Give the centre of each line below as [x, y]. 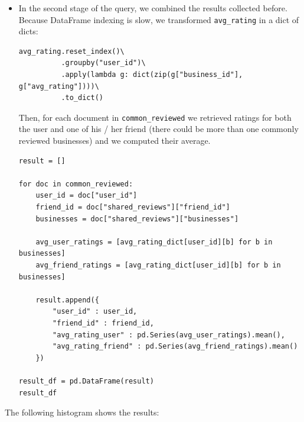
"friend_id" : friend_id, [103, 323]
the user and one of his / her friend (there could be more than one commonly [158, 129]
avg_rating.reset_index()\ [71, 51]
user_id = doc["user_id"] [86, 196]
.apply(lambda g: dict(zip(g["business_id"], [152, 75]
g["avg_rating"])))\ [59, 86]
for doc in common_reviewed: [76, 184]
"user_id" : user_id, [95, 312]
